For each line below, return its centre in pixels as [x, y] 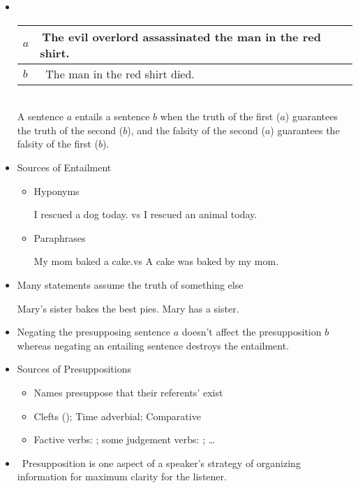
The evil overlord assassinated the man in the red [181, 36]
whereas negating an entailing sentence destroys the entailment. [153, 345]
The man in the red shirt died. [120, 73]
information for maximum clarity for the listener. [122, 476]
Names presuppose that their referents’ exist [128, 392]
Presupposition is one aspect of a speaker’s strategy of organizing [161, 462]
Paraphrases [60, 237]
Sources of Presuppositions [74, 369]
